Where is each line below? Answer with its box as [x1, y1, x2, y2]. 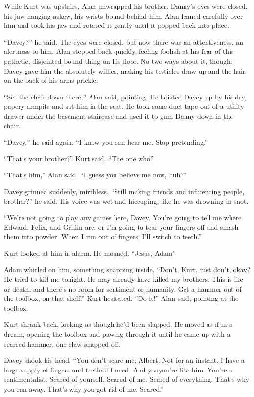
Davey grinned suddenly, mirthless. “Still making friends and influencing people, [4, 186, 245, 196]
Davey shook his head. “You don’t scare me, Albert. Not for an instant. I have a [4, 355, 245, 365]
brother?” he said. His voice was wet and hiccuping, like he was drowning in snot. [4, 196, 249, 206]
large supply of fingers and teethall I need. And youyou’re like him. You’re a [4, 364, 233, 374]
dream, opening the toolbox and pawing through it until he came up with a [4, 329, 231, 339]
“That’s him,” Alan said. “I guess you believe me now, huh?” [4, 170, 187, 180]
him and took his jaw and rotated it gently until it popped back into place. [4, 20, 229, 30]
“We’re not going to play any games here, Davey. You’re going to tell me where [4, 212, 242, 223]
